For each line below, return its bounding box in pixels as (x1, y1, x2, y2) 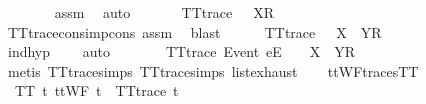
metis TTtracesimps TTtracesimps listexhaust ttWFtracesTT (7, 60, 419, 81)
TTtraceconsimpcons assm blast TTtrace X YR (7, 21, 382, 42)
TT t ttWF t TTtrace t (14, 80, 179, 101)
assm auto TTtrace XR (54, 2, 274, 22)
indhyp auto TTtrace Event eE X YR (7, 41, 356, 62)
